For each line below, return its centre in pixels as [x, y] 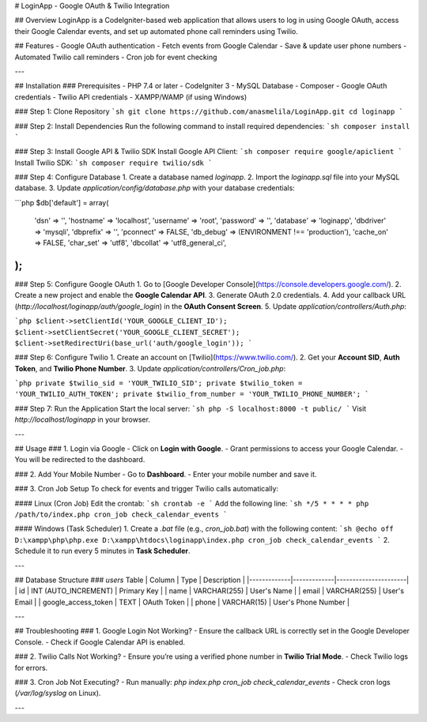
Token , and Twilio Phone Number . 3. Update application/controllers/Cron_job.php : [150, 368]
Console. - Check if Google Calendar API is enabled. [100, 642]
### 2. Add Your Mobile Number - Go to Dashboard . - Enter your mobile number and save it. [166, 474]
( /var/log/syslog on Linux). [58, 693]
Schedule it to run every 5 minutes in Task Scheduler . [102, 551]
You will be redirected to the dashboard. [80, 460]
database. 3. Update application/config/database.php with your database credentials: [155, 188]
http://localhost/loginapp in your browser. [82, 419]
